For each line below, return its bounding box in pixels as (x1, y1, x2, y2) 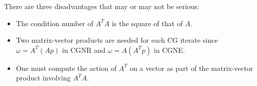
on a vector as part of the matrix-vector (130, 62, 253, 73)
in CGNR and (62, 44, 106, 55)
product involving (16, 72, 71, 83)
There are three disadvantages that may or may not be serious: (4, 1, 199, 11)
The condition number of (16, 18, 94, 28)
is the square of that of (112, 18, 183, 28)
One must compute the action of (16, 62, 117, 73)
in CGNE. (154, 44, 185, 55)
